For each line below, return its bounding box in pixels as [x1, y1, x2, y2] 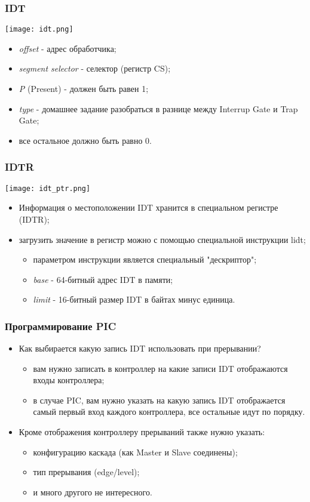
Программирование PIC [5, 318, 116, 333]
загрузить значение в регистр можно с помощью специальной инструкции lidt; [19, 233, 306, 245]
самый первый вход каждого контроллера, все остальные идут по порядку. [33, 405, 305, 418]
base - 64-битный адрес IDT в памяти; [33, 273, 173, 285]
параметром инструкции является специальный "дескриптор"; [33, 253, 257, 266]
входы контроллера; [33, 374, 105, 386]
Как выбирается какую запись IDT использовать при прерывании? [19, 342, 261, 355]
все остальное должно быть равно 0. [19, 134, 152, 146]
